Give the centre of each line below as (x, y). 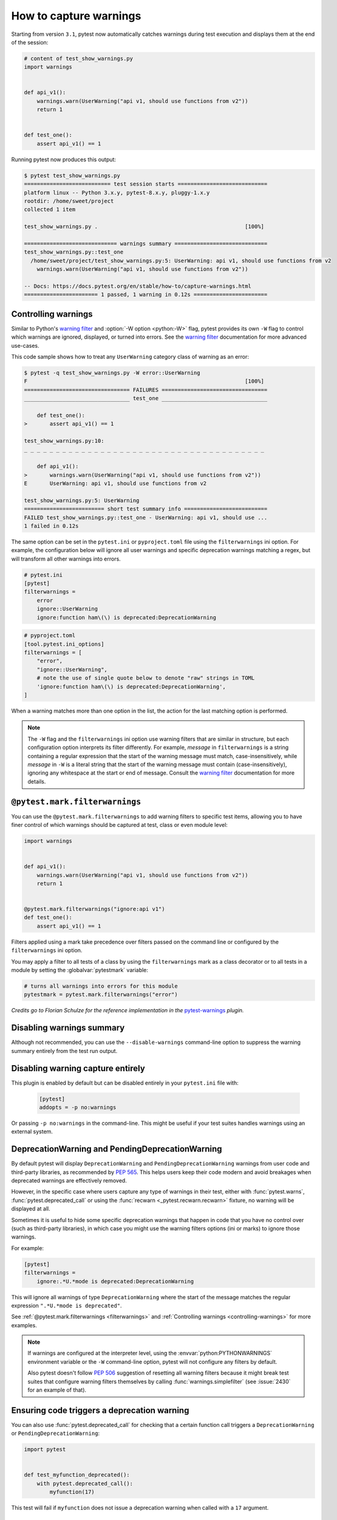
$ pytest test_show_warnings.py (72, 175)
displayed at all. (31, 1209)
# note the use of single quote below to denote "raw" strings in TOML (146, 678)
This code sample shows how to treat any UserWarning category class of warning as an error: (130, 356)
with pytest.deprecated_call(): (85, 1483)
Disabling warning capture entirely (78, 1068)
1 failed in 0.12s (51, 526)
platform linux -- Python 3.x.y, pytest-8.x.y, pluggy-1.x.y (117, 192)
